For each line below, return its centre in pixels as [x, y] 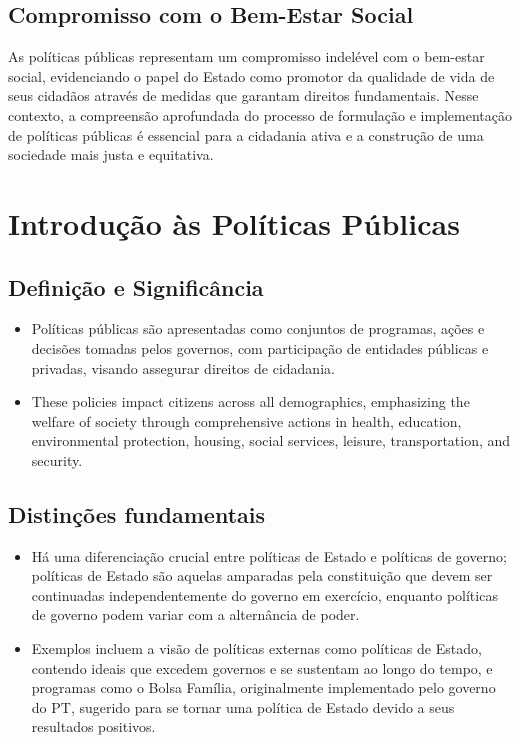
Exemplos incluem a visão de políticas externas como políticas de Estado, [256, 648]
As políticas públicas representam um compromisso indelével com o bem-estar [246, 56]
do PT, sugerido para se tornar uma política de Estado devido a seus [243, 706]
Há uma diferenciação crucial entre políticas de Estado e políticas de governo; [269, 555]
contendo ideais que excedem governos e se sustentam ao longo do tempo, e [262, 667]
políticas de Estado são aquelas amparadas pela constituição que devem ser [262, 575]
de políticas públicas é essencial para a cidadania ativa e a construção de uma [246, 134]
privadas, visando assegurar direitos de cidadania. [183, 367]
